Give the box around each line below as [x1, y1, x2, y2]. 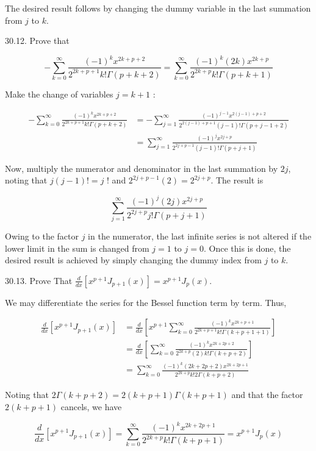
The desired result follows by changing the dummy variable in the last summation [5, 2, 311, 14]
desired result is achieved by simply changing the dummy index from [5, 254, 262, 266]
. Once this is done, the [203, 241, 291, 254]
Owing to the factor [5, 230, 79, 243]
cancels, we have [60, 400, 122, 413]
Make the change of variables [5, 88, 113, 101]
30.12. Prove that [5, 34, 70, 47]
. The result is [210, 174, 264, 186]
